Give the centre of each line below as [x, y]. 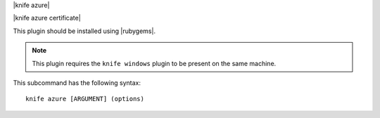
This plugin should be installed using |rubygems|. [84, 31]
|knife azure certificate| [47, 18]
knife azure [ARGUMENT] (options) [85, 99]
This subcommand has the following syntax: [77, 83]
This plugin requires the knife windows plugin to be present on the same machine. [154, 63]
